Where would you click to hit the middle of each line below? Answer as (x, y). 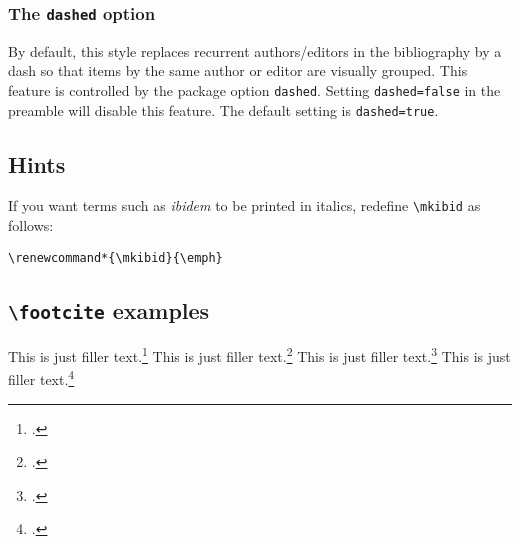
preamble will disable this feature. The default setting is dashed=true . (223, 109)
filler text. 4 (41, 378)
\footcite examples (109, 309)
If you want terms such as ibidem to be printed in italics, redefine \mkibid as (244, 205)
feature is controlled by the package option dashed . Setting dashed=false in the (254, 89)
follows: (31, 225)
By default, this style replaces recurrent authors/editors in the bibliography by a (255, 50)
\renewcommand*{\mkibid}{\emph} (115, 257)
